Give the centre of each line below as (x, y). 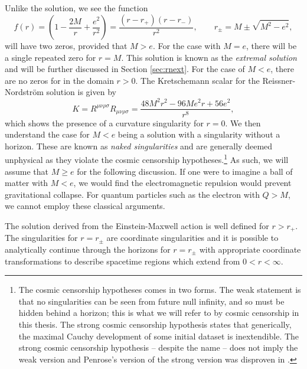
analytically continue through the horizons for (88, 249)
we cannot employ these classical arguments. (85, 206)
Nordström (24, 92)
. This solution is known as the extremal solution (209, 57)
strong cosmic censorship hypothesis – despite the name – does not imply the (158, 347)
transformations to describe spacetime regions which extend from (123, 261)
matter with (27, 183)
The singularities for (41, 238)
